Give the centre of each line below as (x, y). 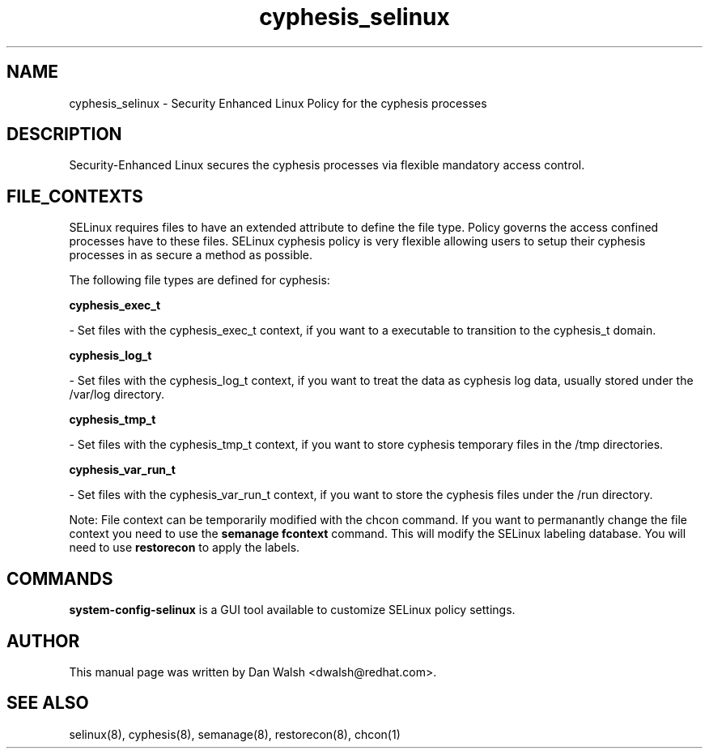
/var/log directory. (117, 395)
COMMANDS (60, 578)
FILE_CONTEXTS (75, 196)
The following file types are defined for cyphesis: (200, 280)
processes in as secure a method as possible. (191, 255)
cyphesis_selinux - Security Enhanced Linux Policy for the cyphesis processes (278, 103)
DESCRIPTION (64, 134)
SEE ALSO (48, 703)
